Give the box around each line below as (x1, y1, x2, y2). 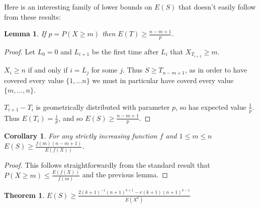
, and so (58, 112, 83, 123)
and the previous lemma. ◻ (82, 169, 168, 180)
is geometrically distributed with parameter (36, 101, 170, 112)
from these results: (4, 11, 61, 22)
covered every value (4, 75, 64, 85)
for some (91, 64, 118, 75)
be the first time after (92, 46, 159, 57)
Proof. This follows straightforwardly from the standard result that (4, 159, 210, 170)
